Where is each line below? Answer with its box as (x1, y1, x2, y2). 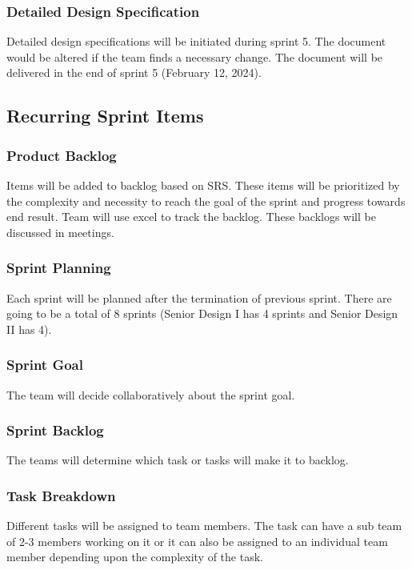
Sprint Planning (6, 258, 111, 278)
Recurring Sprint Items (6, 103, 204, 128)
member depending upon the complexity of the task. (6, 548, 263, 565)
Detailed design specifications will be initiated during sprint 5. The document (6, 33, 386, 50)
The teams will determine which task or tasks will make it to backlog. (6, 452, 349, 468)
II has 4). (6, 320, 52, 337)
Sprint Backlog (6, 420, 104, 440)
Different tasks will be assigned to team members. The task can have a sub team (6, 517, 402, 534)
